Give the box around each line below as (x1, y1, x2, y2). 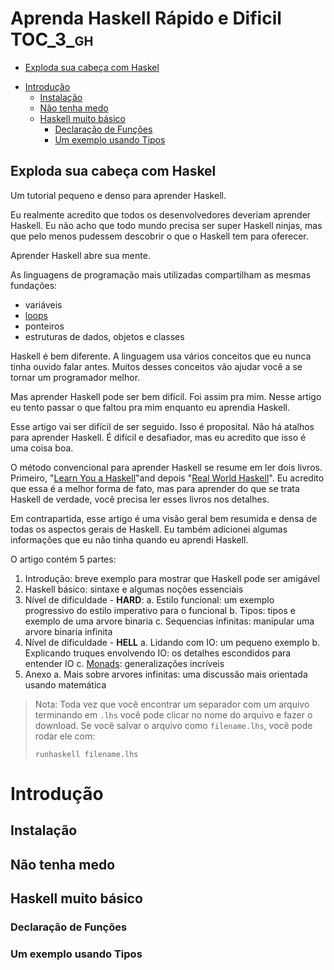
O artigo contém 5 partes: (10, 553, 117, 565)
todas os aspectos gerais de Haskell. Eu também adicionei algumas (10, 523, 288, 535)
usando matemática (24, 678, 107, 691)
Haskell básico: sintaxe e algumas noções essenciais (24, 583, 244, 595)
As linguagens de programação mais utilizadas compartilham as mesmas (10, 268, 312, 281)
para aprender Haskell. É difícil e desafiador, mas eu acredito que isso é (10, 431, 307, 443)
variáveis (24, 298, 63, 311)
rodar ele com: (34, 730, 96, 742)
